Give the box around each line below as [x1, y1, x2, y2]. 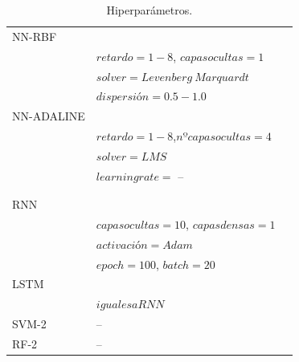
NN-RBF [12, 27, 57, 44]
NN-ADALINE [12, 108, 85, 124]
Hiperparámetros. [106, 2, 193, 18]
